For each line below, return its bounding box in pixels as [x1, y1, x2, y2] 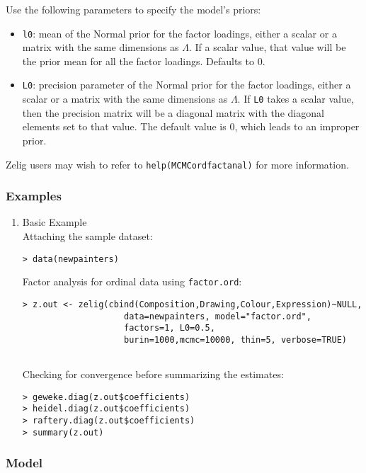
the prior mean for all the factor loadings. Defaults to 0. [22, 53, 265, 68]
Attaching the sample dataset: [22, 229, 153, 243]
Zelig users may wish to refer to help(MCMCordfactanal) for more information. [6, 156, 349, 171]
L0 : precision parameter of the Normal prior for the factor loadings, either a [22, 77, 351, 92]
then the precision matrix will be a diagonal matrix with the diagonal [22, 105, 324, 120]
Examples [6, 187, 62, 205]
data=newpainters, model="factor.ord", [123, 311, 311, 321]
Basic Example [22, 215, 87, 229]
